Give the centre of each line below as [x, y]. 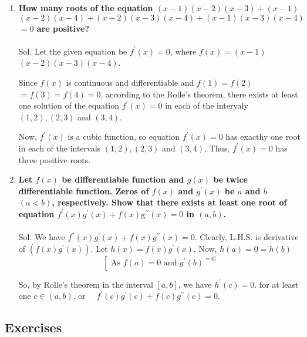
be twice [230, 179]
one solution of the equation [69, 105]
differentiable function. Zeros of [84, 191]
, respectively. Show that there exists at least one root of [169, 202]
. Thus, [217, 148]
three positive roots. [55, 159]
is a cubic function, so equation [124, 137]
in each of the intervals [60, 148]
